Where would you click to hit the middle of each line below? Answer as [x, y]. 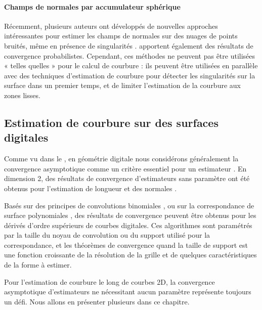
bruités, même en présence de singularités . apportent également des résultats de [129, 45]
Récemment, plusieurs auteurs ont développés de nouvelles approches [111, 26]
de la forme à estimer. [38, 265]
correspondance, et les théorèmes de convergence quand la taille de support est [126, 245]
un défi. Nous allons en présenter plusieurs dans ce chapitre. [97, 301]
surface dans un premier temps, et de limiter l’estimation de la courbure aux [122, 85]
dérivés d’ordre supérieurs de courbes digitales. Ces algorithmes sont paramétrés [128, 225]
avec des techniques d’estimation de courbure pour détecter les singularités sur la [130, 75]
